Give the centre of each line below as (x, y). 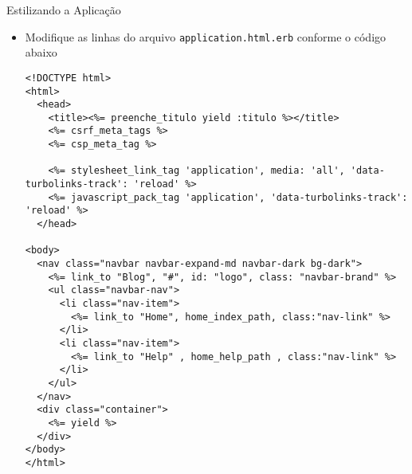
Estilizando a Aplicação (64, 10)
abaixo (41, 52)
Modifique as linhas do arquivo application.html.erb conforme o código (206, 36)
